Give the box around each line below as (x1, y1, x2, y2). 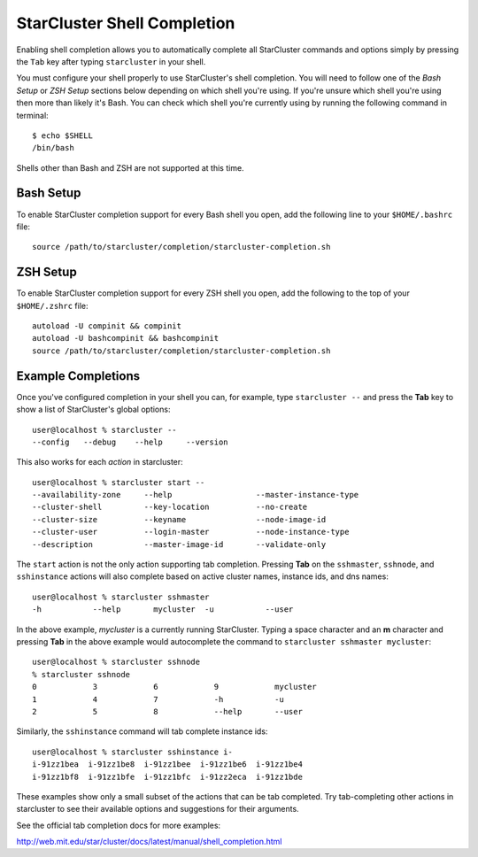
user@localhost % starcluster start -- (32, 477, 205, 487)
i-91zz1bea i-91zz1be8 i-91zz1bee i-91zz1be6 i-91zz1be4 (32, 760, 303, 769)
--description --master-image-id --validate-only (32, 539, 327, 549)
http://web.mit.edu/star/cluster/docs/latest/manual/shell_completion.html (16, 837, 282, 847)
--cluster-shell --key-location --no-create (32, 502, 308, 513)
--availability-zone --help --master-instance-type (32, 490, 359, 500)
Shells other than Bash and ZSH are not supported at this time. (16, 162, 244, 173)
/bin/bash (32, 143, 74, 153)
